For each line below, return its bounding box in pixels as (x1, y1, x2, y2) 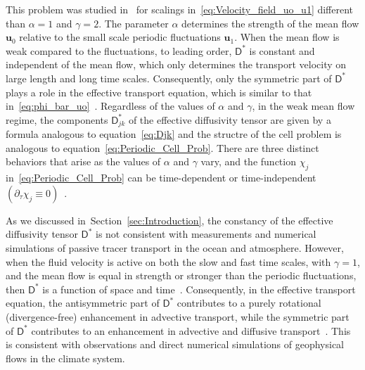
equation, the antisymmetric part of (6, 295, 160, 310)
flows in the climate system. (6, 350, 125, 365)
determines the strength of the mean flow (181, 15, 359, 30)
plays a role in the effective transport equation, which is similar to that (6, 84, 312, 99)
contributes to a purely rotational (177, 295, 321, 310)
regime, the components (6, 112, 108, 127)
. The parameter (98, 15, 169, 30)
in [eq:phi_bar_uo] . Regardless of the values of (6, 98, 215, 113)
